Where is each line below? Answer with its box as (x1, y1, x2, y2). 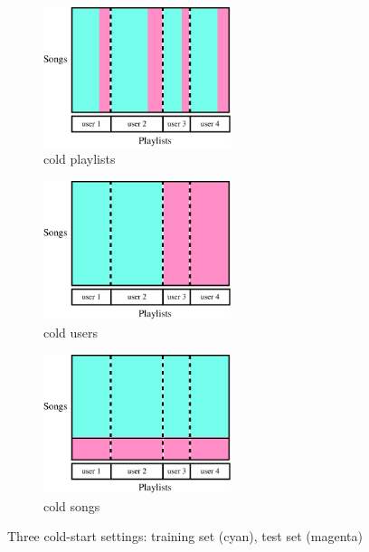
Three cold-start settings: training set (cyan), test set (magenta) (7, 527, 363, 546)
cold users (43, 322, 99, 341)
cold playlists (43, 149, 116, 168)
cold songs (43, 496, 100, 515)
